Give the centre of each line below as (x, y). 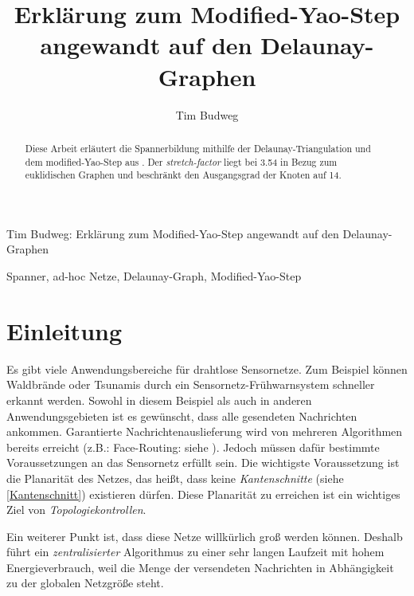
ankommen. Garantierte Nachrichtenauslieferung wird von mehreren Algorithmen (205, 431)
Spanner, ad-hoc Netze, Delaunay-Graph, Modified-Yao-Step (154, 276)
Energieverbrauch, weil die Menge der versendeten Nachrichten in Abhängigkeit (200, 567)
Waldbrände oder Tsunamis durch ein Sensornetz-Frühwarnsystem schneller (191, 384)
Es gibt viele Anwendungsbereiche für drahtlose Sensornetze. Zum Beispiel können (207, 369)
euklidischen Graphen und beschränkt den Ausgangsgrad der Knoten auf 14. (183, 175)
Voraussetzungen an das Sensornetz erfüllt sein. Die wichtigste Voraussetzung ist (203, 463)
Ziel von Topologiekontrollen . (76, 510)
